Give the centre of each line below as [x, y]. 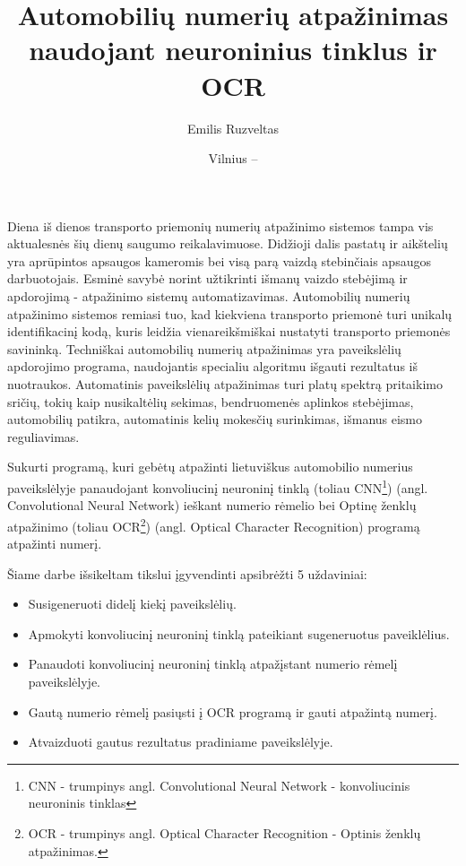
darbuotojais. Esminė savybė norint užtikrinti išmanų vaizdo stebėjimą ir [207, 278]
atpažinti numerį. [55, 544]
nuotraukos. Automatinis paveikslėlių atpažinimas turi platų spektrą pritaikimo [225, 384]
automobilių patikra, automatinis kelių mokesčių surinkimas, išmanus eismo [215, 419]
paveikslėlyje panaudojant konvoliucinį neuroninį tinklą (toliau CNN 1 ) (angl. [218, 486]
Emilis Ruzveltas [233, 128]
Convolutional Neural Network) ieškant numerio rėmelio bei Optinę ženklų [212, 505]
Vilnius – [233, 158]
